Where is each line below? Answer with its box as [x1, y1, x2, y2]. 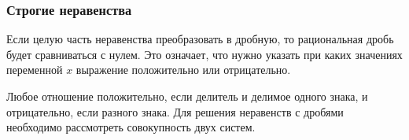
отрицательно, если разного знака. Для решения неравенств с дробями [6, 103, 344, 120]
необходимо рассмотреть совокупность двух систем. [6, 119, 256, 135]
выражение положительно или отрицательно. [76, 61, 291, 78]
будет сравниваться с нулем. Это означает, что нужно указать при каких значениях [6, 46, 403, 62]
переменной [6, 61, 63, 78]
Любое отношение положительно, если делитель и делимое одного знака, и [6, 88, 368, 104]
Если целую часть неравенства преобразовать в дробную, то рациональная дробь [6, 31, 394, 47]
